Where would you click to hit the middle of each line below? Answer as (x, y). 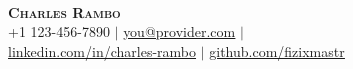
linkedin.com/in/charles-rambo (102, 50)
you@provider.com (179, 31)
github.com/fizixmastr (277, 50)
